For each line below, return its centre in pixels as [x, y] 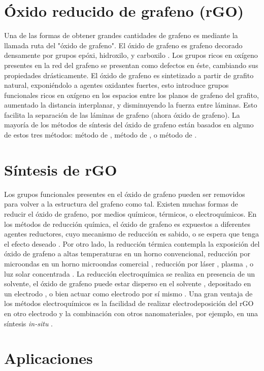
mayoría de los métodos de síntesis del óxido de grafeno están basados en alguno [129, 125]
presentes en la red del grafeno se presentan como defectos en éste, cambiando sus [131, 65]
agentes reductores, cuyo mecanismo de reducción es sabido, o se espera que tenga [131, 234]
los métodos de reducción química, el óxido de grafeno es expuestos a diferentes [127, 224]
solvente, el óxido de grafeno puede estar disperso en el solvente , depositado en [128, 283]
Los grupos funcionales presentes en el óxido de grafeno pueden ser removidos [125, 194]
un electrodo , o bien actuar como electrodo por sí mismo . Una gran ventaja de [128, 293]
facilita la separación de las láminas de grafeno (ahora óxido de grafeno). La [122, 114]
